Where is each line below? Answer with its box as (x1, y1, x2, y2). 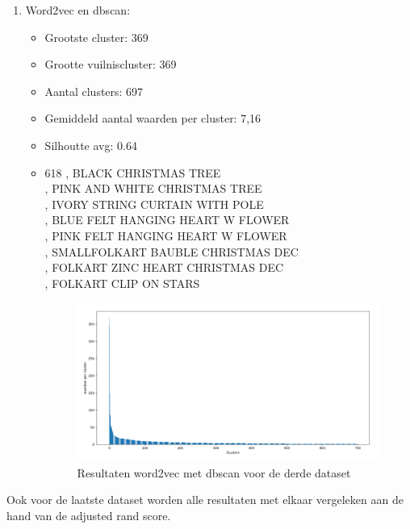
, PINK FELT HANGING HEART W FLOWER (44, 227, 287, 244)
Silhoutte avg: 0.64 (44, 136, 137, 153)
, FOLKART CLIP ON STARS (44, 274, 200, 291)
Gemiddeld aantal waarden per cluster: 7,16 (44, 110, 261, 127)
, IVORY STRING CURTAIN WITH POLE (44, 195, 264, 212)
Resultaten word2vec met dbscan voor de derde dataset (77, 464, 351, 481)
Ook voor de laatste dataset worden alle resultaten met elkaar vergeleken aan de (6, 491, 404, 508)
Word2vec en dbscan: (25, 2, 131, 18)
